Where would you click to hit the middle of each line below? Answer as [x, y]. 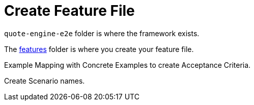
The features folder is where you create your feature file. [99, 49]
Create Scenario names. [45, 81]
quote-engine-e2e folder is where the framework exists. [102, 33]
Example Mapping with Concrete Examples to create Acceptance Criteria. [128, 65]
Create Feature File [69, 11]
